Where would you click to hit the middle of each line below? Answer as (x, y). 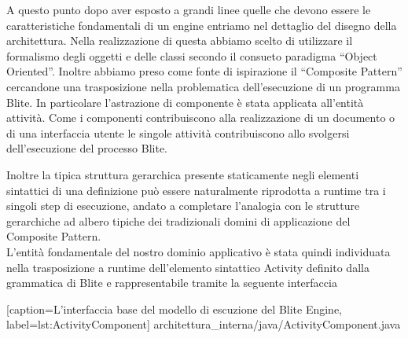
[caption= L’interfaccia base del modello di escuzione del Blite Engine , (175, 309)
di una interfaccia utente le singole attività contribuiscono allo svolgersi (178, 132)
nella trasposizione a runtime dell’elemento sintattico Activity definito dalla (188, 267)
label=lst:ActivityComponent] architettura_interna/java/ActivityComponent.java (204, 324)
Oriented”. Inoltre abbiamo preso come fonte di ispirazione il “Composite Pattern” (204, 71)
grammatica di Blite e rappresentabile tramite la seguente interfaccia (172, 283)
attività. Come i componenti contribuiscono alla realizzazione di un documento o (201, 118)
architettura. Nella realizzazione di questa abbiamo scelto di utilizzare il (180, 40)
